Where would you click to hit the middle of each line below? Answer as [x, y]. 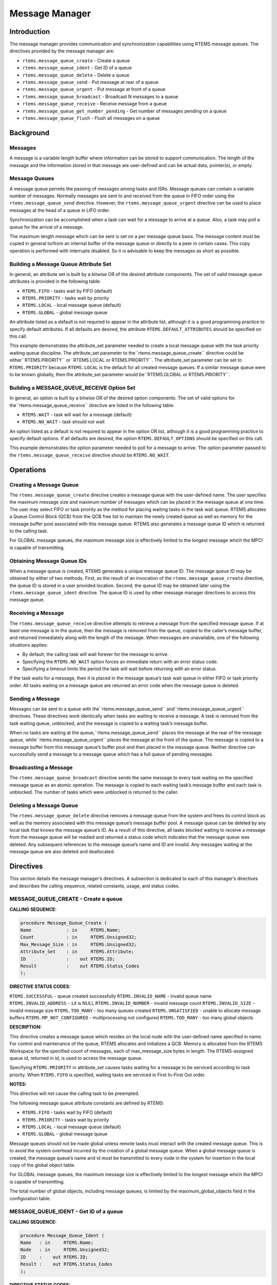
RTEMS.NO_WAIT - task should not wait [64, 422]
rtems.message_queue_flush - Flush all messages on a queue [91, 118]
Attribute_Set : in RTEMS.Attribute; [77, 952]
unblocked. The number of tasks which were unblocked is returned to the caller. [94, 792]
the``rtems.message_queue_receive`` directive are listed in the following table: [92, 405]
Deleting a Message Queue [44, 805]
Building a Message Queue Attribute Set [60, 264]
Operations [28, 470]
